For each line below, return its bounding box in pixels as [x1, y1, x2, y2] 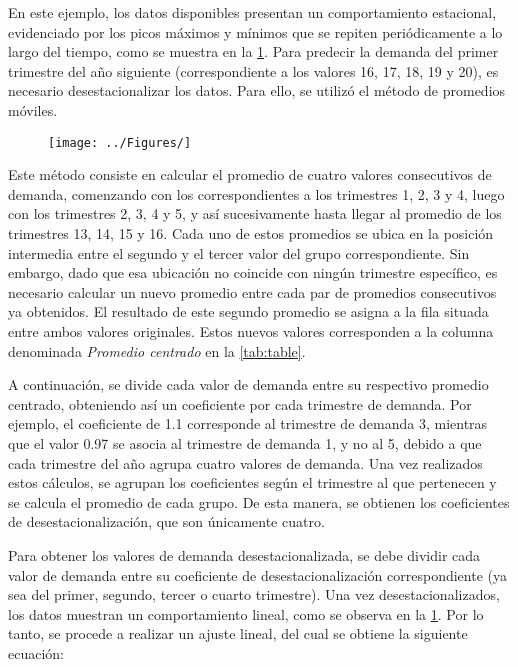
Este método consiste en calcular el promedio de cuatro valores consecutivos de [8, 164, 492, 185]
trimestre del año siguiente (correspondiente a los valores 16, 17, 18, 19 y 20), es [8, 60, 499, 81]
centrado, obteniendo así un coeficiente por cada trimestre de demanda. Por [8, 393, 472, 414]
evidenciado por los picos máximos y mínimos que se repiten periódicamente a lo [8, 21, 503, 42]
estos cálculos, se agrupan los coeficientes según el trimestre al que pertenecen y [8, 472, 497, 493]
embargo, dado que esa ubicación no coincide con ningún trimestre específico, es [8, 262, 498, 283]
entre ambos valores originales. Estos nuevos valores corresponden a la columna [8, 320, 494, 341]
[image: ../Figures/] [48, 135, 192, 150]
